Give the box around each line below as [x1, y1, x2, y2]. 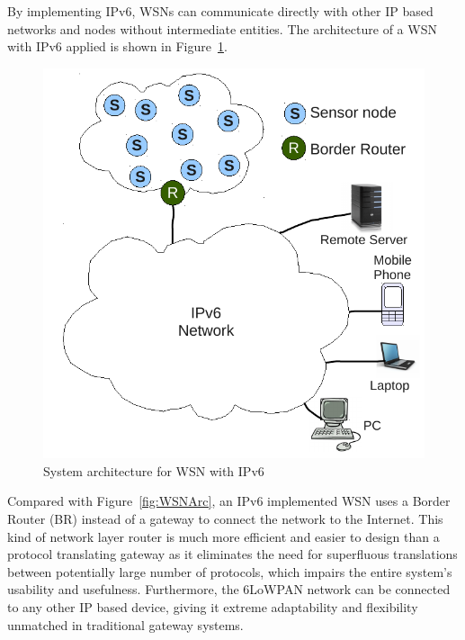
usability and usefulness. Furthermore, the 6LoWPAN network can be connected [7, 580, 451, 599]
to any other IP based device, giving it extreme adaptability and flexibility [7, 597, 418, 616]
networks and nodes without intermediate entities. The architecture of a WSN [7, 19, 437, 38]
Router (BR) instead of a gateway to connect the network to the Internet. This [7, 509, 443, 527]
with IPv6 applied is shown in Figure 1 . [7, 37, 228, 56]
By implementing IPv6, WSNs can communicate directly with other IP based [7, 2, 434, 20]
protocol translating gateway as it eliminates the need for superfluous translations [7, 545, 458, 563]
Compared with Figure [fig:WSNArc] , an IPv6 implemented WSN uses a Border [7, 491, 451, 510]
